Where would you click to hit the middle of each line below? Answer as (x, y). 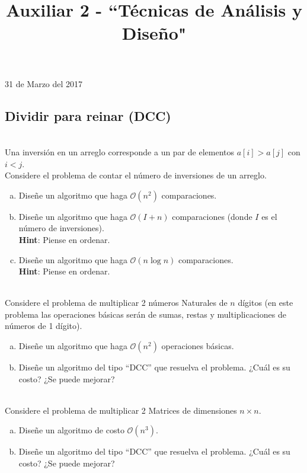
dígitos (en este (266, 303)
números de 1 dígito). (44, 326)
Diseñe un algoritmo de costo (71, 430)
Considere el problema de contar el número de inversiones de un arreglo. (136, 175)
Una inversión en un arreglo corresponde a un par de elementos (120, 151)
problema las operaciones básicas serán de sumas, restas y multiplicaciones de (145, 314)
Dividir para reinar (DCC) (88, 115)
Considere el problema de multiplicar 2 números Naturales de (116, 303)
